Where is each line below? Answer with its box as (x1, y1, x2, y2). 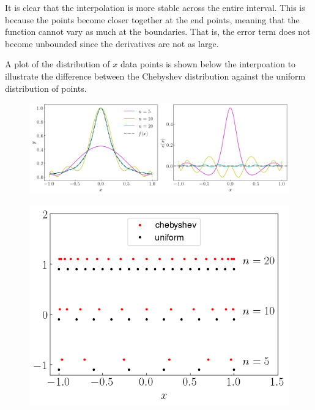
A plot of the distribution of (5, 58, 110, 70)
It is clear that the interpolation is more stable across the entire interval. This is (5, 1, 305, 13)
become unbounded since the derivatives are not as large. (5, 37, 219, 50)
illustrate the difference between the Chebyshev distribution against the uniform (5, 69, 306, 82)
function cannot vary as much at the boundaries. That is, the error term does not (5, 25, 311, 38)
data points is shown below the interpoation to (120, 58, 296, 70)
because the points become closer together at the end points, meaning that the (5, 13, 300, 26)
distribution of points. (5, 81, 87, 94)
